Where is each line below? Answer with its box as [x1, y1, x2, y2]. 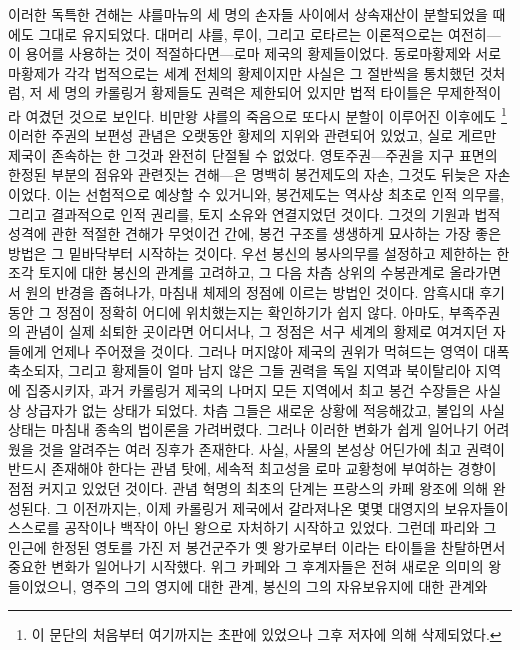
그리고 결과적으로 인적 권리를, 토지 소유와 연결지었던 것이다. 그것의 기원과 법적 [8, 203, 501, 224]
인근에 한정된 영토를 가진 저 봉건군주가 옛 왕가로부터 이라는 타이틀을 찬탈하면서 [8, 536, 506, 557]
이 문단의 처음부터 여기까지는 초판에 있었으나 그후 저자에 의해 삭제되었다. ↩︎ [31, 624, 502, 645]
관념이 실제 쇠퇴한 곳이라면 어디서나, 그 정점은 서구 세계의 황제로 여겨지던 [25, 321, 489, 342]
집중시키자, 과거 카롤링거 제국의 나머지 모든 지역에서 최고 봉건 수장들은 [25, 379, 471, 400]
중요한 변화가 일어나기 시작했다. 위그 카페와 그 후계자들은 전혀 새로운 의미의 [8, 556, 484, 577]
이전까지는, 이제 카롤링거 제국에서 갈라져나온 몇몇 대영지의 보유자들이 [72, 497, 509, 518]
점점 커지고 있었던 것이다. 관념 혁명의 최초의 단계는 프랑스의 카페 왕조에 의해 [8, 477, 489, 498]
